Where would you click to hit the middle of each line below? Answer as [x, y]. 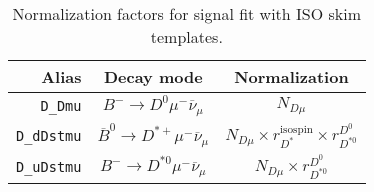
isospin [296, 129]
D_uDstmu [49, 166]
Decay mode [153, 76]
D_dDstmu [49, 135]
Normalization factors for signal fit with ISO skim [187, 13]
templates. [186, 36]
